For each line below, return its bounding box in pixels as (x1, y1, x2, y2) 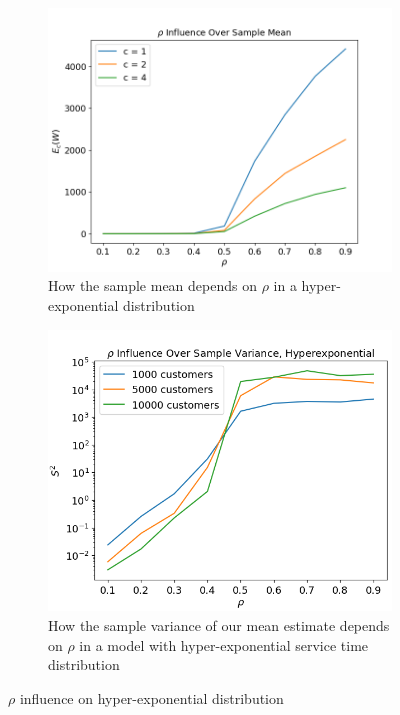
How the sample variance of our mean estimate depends (48, 615, 390, 636)
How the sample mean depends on (48, 275, 257, 296)
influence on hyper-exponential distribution (19, 687, 284, 708)
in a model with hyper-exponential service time (79, 634, 369, 655)
